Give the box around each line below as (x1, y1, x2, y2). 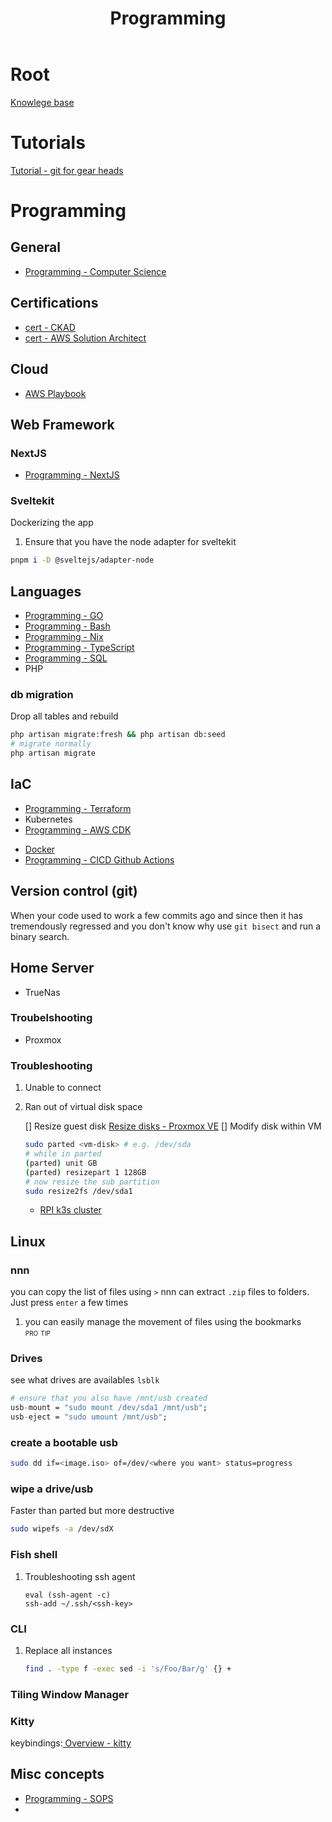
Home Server (10, 960, 95, 977)
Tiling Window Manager (10, 1687, 130, 1701)
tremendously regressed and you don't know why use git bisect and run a (10, 920, 322, 932)
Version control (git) (10, 883, 138, 900)
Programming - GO (24, 610, 104, 622)
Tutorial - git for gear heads (10, 164, 124, 176)
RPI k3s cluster (39, 1204, 102, 1216)
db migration (10, 688, 74, 702)
